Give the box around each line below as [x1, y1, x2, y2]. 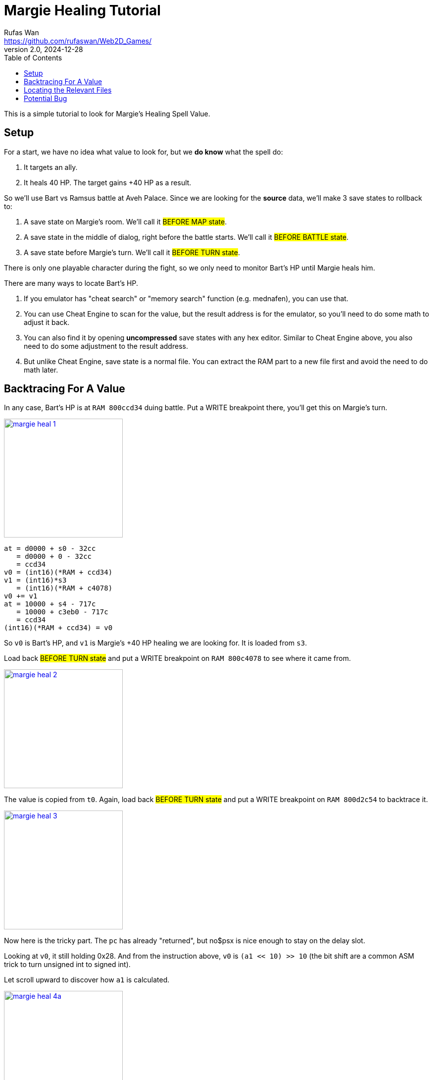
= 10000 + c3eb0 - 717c [16, 608, 108, 616]
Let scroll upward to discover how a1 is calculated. [4, 975, 170, 984]
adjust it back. [24, 318, 70, 326]
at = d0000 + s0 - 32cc [4, 544, 96, 553]
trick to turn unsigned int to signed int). [4, 960, 131, 969]
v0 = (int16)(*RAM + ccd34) [4, 568, 113, 577]
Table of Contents [4, 53, 62, 62]
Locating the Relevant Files [24, 85, 112, 94]
